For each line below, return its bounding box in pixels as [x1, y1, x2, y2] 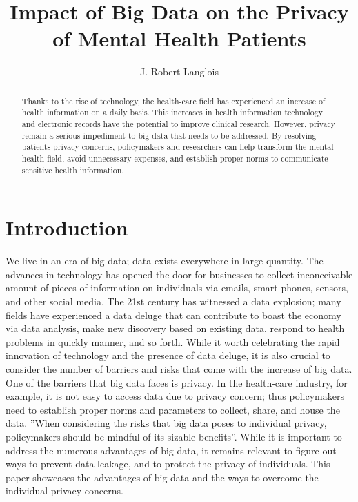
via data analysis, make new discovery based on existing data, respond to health [6, 321, 345, 336]
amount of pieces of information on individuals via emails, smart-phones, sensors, [6, 280, 348, 295]
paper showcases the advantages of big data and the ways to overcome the [6, 470, 319, 484]
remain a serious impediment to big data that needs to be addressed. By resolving [21, 129, 317, 141]
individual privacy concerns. [6, 483, 123, 498]
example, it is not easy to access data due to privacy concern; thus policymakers [6, 389, 344, 403]
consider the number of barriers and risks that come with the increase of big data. [6, 361, 352, 376]
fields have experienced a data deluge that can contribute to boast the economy [6, 307, 341, 322]
